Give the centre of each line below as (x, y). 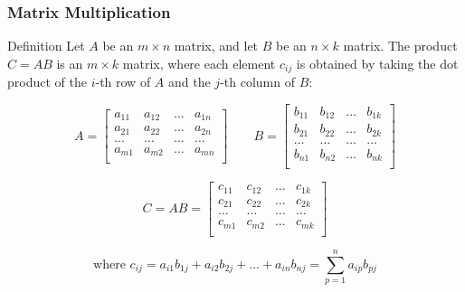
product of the (47, 82)
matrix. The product (400, 46)
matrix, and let (216, 46)
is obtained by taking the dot (377, 63)
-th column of (257, 82)
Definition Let (46, 46)
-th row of (123, 82)
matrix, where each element (199, 63)
